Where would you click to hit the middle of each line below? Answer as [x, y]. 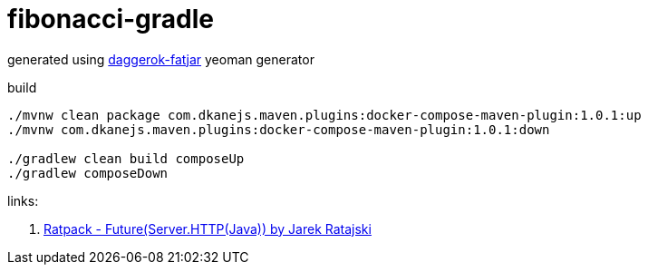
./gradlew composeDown [88, 173]
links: [23, 200]
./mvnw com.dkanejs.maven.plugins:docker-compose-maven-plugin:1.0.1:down [279, 129]
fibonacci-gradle [111, 19]
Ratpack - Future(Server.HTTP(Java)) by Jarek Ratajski [208, 228]
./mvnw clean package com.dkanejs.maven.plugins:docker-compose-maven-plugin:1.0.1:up [324, 115]
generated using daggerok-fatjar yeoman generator [161, 59]
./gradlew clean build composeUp [126, 158]
